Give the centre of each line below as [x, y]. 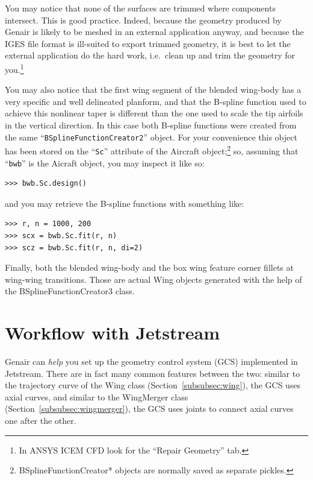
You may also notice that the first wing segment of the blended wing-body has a [153, 90]
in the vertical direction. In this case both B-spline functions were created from [151, 125]
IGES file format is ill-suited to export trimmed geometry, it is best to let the [148, 43]
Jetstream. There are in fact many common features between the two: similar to [153, 373]
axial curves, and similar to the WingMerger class [97, 396]
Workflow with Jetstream [113, 333]
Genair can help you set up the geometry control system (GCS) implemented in [151, 362]
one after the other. [41, 421]
